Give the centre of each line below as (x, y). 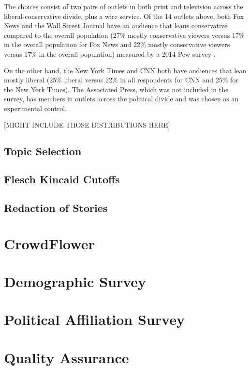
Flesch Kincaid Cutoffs (62, 179)
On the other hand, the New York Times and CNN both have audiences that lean (125, 70)
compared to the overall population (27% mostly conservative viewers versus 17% (124, 35)
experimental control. (35, 108)
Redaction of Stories (56, 208)
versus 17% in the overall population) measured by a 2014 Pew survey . (110, 54)
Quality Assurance (66, 357)
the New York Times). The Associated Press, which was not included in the (116, 89)
